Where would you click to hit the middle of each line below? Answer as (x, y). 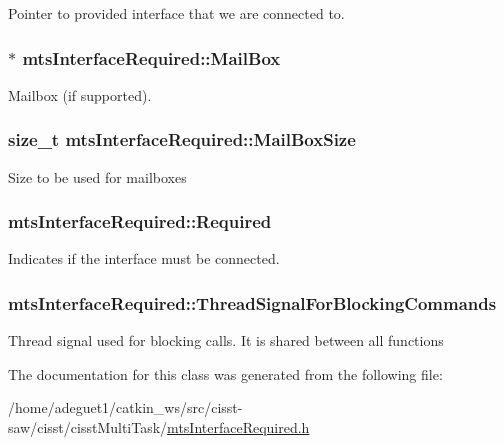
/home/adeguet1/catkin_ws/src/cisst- (125, 407)
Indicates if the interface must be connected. (144, 258)
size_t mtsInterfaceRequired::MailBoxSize (182, 139)
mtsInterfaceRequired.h (238, 427)
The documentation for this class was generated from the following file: (225, 373)
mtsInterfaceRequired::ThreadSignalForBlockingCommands (252, 302)
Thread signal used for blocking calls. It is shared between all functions (226, 340)
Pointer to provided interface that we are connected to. (176, 13)
